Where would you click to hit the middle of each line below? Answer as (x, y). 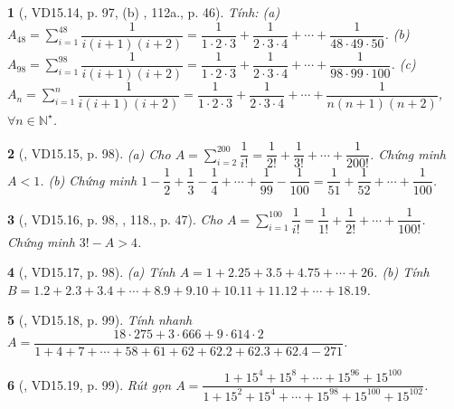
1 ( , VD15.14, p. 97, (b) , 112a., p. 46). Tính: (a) (144, 12)
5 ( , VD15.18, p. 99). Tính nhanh (100, 320)
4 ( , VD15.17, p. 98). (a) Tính (91, 272)
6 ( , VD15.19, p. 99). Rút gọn (90, 384)
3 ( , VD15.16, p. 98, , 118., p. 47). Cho (115, 219)
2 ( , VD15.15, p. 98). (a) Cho (89, 153)
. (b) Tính (402, 272)
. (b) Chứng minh (89, 180)
